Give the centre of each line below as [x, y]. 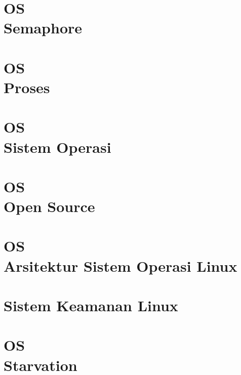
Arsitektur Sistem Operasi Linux [120, 265]
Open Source [49, 206]
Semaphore [43, 28]
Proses [27, 87]
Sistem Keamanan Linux [91, 305]
